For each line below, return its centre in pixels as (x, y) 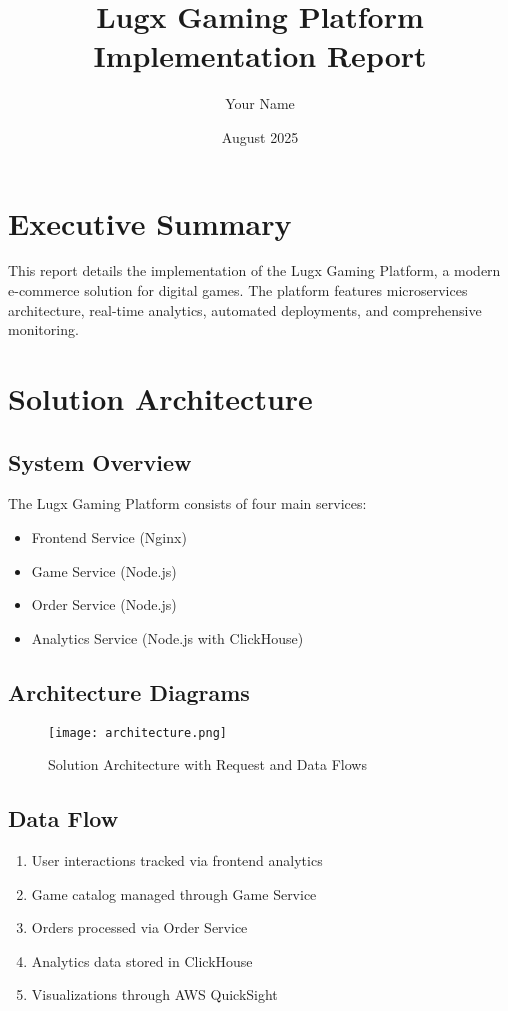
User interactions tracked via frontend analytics (177, 860)
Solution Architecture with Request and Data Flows (207, 764)
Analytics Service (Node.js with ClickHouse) (167, 637)
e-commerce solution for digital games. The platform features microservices (238, 290)
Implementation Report (260, 55)
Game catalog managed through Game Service (174, 893)
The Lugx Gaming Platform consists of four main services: (187, 503)
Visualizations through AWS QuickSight (154, 994)
